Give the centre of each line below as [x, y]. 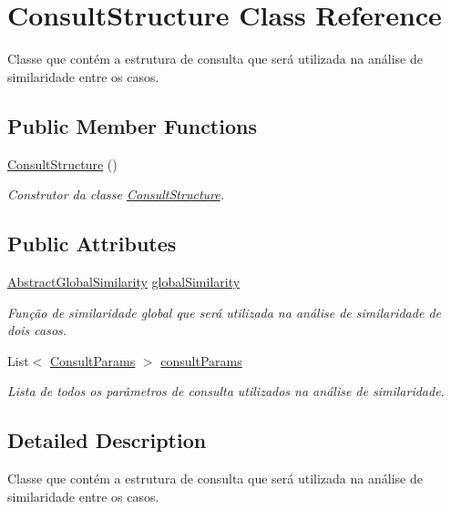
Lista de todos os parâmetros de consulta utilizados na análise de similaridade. [226, 391]
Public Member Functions [132, 125]
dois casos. [37, 330]
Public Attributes [92, 244]
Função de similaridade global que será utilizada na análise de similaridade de [224, 312]
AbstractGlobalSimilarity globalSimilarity [124, 281]
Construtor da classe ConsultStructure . [116, 194]
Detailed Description [107, 440]
